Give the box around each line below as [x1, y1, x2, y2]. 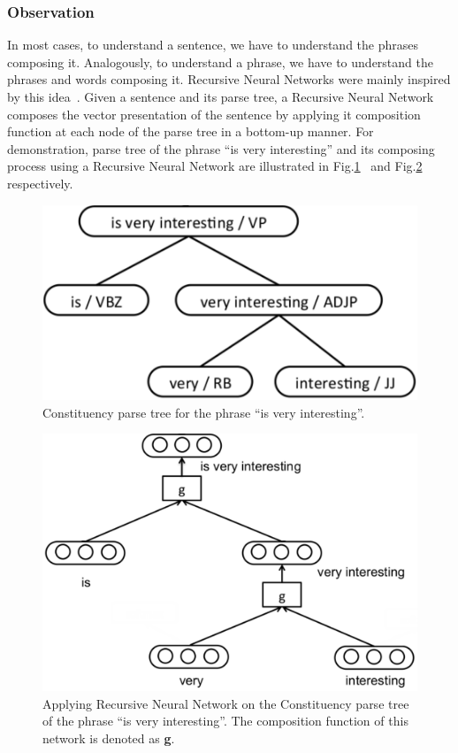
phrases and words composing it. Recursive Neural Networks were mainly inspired [7, 70, 451, 88]
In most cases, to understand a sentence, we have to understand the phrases [7, 35, 419, 54]
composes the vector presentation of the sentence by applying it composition [7, 104, 421, 123]
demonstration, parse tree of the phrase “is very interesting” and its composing [7, 139, 435, 158]
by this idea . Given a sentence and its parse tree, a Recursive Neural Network [7, 88, 434, 105]
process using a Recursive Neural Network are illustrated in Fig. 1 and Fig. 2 [7, 157, 423, 175]
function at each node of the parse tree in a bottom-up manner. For [7, 122, 374, 141]
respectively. [7, 173, 73, 192]
